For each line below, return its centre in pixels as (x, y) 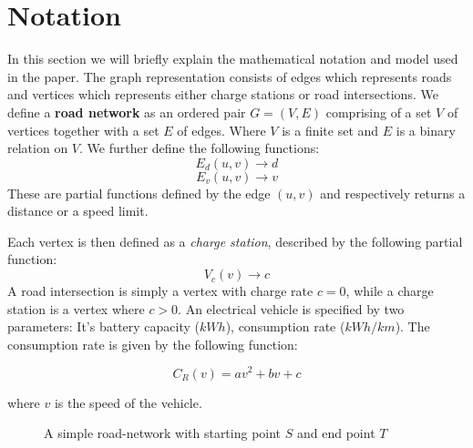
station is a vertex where (76, 308)
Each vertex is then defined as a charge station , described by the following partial (235, 241)
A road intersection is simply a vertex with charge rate (160, 291)
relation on (38, 148)
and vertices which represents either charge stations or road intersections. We (223, 94)
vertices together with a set (83, 130)
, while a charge (390, 291)
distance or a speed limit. (78, 211)
